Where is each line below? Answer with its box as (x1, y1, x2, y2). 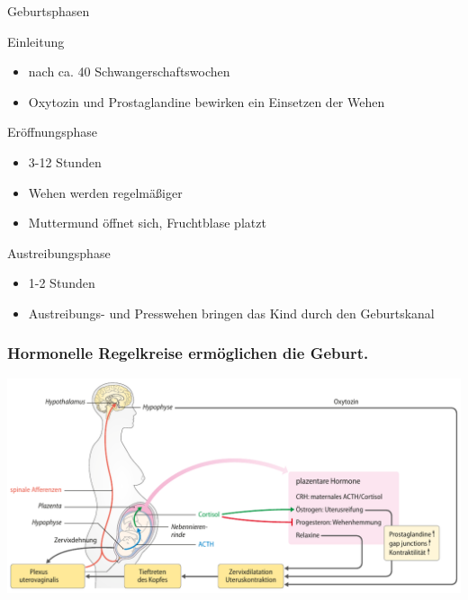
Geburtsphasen (7, 2, 90, 20)
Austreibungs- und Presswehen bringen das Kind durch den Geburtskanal (28, 303, 435, 322)
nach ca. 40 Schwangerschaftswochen (28, 62, 230, 81)
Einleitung (7, 31, 65, 50)
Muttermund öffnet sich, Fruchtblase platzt (28, 213, 266, 232)
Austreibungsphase (7, 243, 111, 262)
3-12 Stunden (28, 152, 102, 171)
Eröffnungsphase (7, 122, 97, 141)
